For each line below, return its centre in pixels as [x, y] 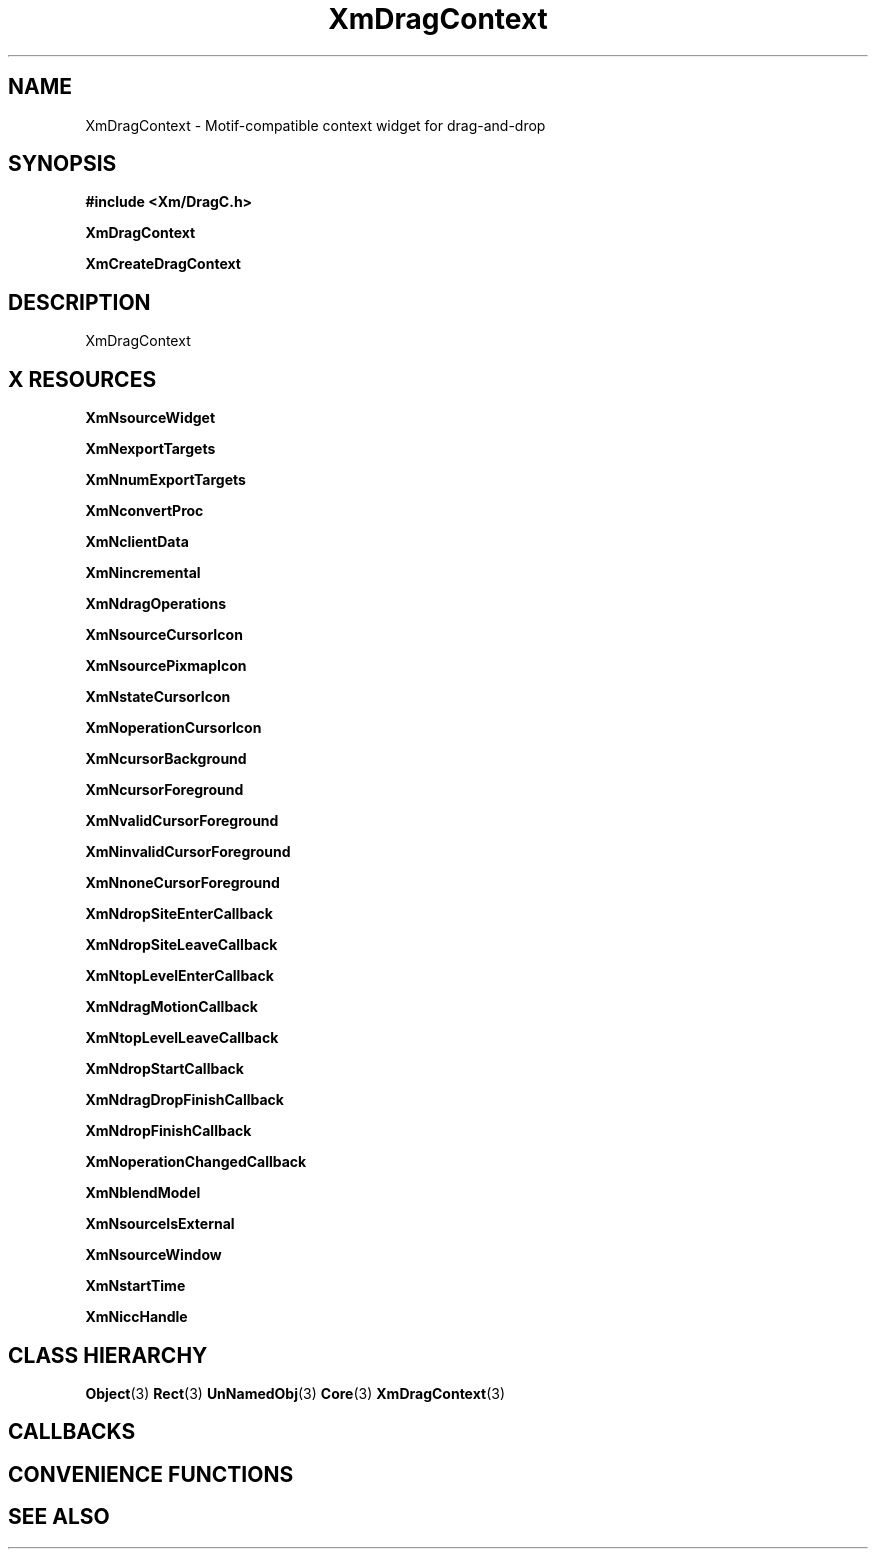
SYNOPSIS [62, 164]
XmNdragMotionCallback [171, 1007]
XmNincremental [143, 573]
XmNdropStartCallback [164, 1069]
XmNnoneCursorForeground [182, 883]
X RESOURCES [82, 379]
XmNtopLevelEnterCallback [179, 976]
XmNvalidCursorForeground [182, 821]
